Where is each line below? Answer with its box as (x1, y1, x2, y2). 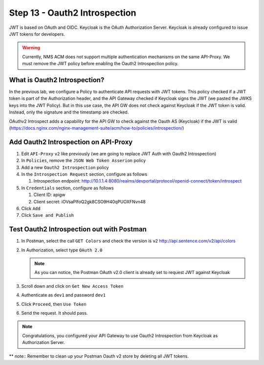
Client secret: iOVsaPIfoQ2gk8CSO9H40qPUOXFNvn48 (33, 199, 146, 205)
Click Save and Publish (21, 212, 74, 218)
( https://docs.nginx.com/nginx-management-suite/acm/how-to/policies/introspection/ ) (9, 125, 184, 131)
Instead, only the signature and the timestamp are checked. (9, 109, 129, 115)
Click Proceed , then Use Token (21, 301, 87, 307)
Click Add (21, 205, 41, 211)
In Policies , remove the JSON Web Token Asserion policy (21, 158, 146, 163)
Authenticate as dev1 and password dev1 (21, 292, 106, 298)
